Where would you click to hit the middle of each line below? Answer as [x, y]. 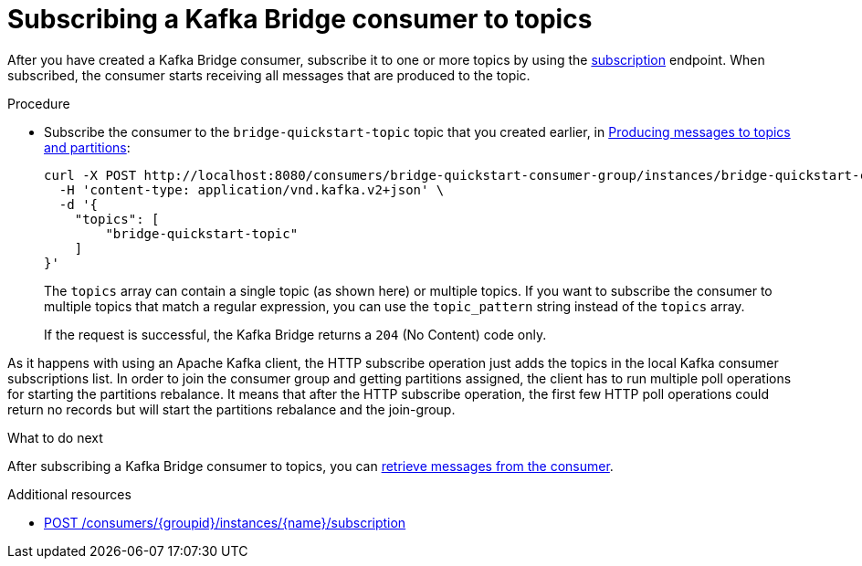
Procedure [39, 103]
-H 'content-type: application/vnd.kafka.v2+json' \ [252, 189]
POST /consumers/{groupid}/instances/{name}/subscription [225, 522]
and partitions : [87, 147]
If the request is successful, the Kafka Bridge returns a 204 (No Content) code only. [295, 334]
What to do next [55, 437]
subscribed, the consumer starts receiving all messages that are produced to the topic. [269, 75]
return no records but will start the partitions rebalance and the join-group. [231, 409]
